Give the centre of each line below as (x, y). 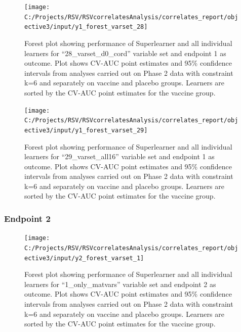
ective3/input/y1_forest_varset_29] (86, 130)
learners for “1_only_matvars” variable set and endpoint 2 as (120, 284)
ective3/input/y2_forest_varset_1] (84, 258)
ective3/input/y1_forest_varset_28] (86, 27)
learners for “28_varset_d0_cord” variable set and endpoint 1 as (125, 53)
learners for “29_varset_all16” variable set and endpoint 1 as (119, 156)
